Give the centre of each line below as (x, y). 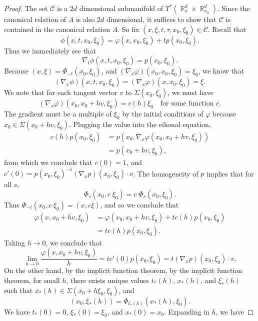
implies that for (230, 173)
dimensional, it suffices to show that (162, 19)
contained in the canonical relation (57, 29)
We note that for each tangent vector (61, 92)
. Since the (233, 8)
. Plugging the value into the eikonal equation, (140, 124)
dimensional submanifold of (121, 8)
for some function (187, 104)
